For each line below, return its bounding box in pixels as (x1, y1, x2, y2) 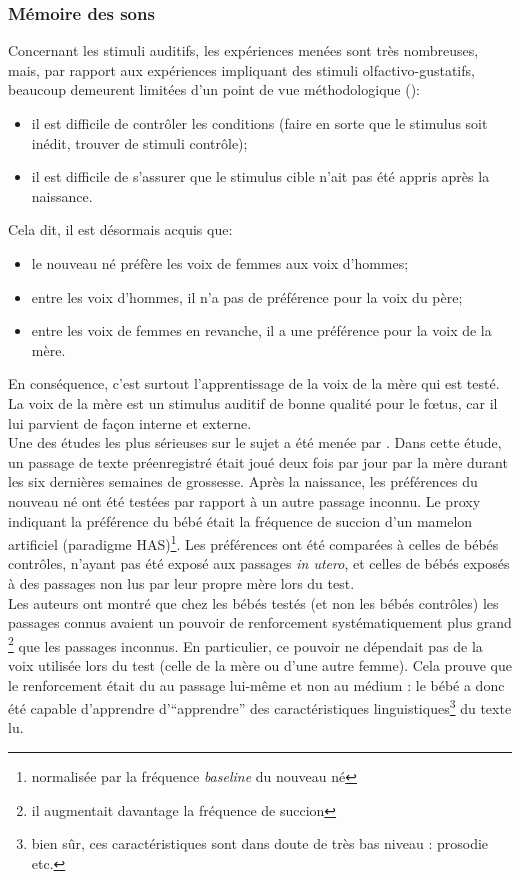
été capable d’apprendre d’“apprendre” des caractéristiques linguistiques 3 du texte (8, 695, 512, 718)
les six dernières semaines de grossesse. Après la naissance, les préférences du (8, 471, 478, 492)
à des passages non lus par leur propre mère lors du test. (8, 572, 355, 593)
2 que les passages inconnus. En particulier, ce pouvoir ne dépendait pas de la (8, 632, 483, 656)
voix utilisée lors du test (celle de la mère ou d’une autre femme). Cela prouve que (8, 654, 512, 675)
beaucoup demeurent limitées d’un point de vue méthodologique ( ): (8, 79, 420, 100)
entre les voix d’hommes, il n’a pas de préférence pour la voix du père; (31, 286, 463, 307)
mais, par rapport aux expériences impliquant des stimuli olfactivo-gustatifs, (8, 59, 475, 80)
